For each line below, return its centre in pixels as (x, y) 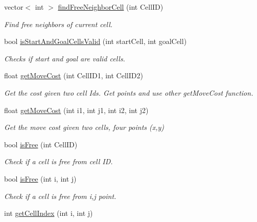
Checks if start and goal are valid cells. (65, 58)
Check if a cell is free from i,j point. (60, 196)
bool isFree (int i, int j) (40, 178)
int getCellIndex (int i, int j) (49, 213)
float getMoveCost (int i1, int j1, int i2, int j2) (76, 110)
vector (14, 7)
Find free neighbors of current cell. (59, 24)
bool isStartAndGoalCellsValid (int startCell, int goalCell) (96, 41)
